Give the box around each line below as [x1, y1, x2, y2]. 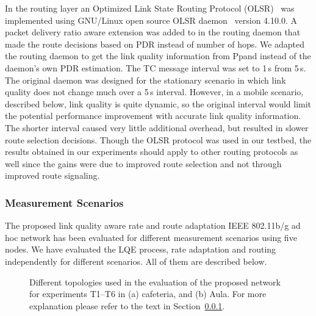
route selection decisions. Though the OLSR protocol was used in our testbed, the [5, 133, 312, 146]
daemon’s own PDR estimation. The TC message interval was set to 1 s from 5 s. [5, 61, 306, 74]
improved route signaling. [5, 169, 100, 182]
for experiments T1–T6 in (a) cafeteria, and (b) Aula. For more [29, 287, 267, 300]
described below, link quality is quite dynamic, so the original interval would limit [5, 97, 312, 110]
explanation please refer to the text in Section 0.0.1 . [29, 299, 225, 312]
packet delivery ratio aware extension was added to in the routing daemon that [5, 26, 301, 38]
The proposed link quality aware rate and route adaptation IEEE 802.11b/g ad [5, 219, 301, 232]
